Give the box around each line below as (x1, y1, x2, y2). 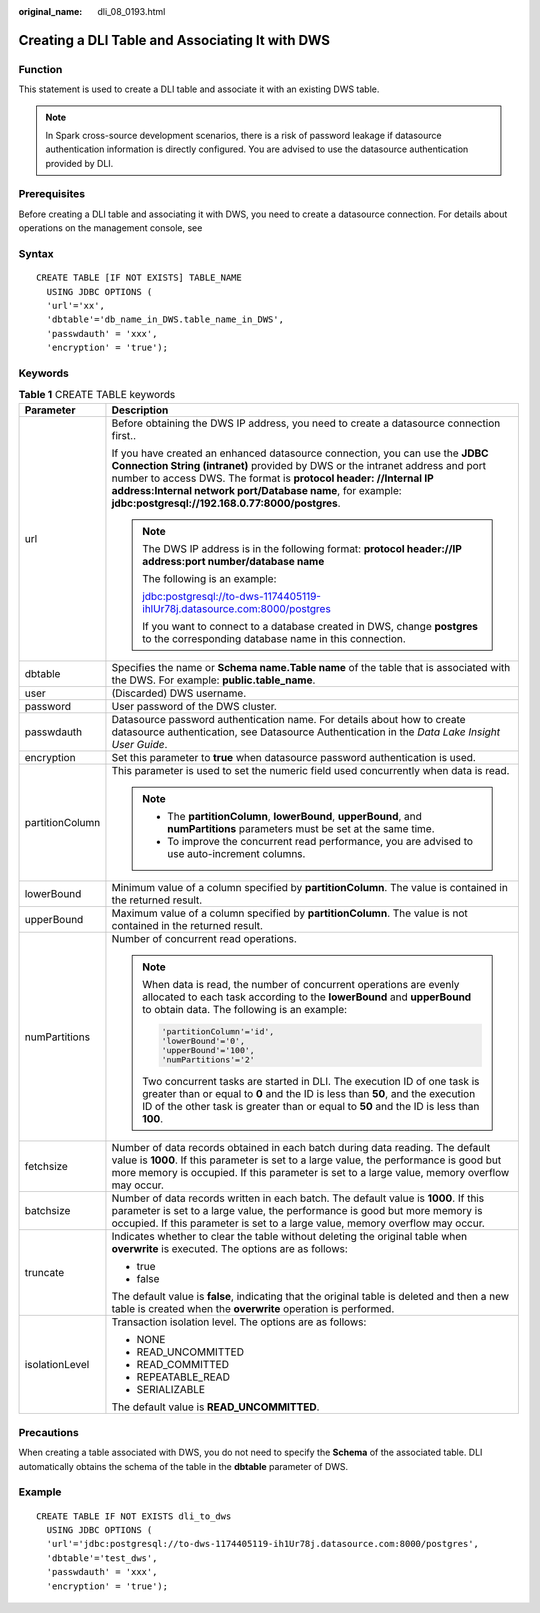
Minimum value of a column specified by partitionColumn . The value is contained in (111, 880, 509, 894)
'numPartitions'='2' (161, 1054, 255, 1065)
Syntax (18, 247, 54, 261)
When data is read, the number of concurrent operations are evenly (141, 977, 460, 991)
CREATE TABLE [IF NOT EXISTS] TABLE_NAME (36, 272, 242, 284)
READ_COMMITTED (136, 1358, 230, 1372)
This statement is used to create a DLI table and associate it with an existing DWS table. (18, 83, 380, 95)
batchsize (24, 1204, 71, 1218)
